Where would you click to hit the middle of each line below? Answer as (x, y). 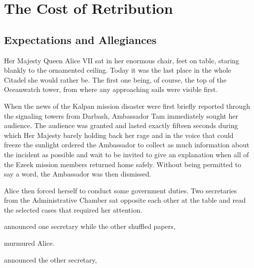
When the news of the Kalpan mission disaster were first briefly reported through (127, 106)
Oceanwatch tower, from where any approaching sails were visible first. (111, 89)
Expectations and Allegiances (80, 39)
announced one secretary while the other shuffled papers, (90, 226)
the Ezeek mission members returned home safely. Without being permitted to (123, 164)
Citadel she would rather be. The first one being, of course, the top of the (115, 79)
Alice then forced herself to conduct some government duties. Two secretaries (121, 190)
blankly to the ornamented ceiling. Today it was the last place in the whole (118, 70)
